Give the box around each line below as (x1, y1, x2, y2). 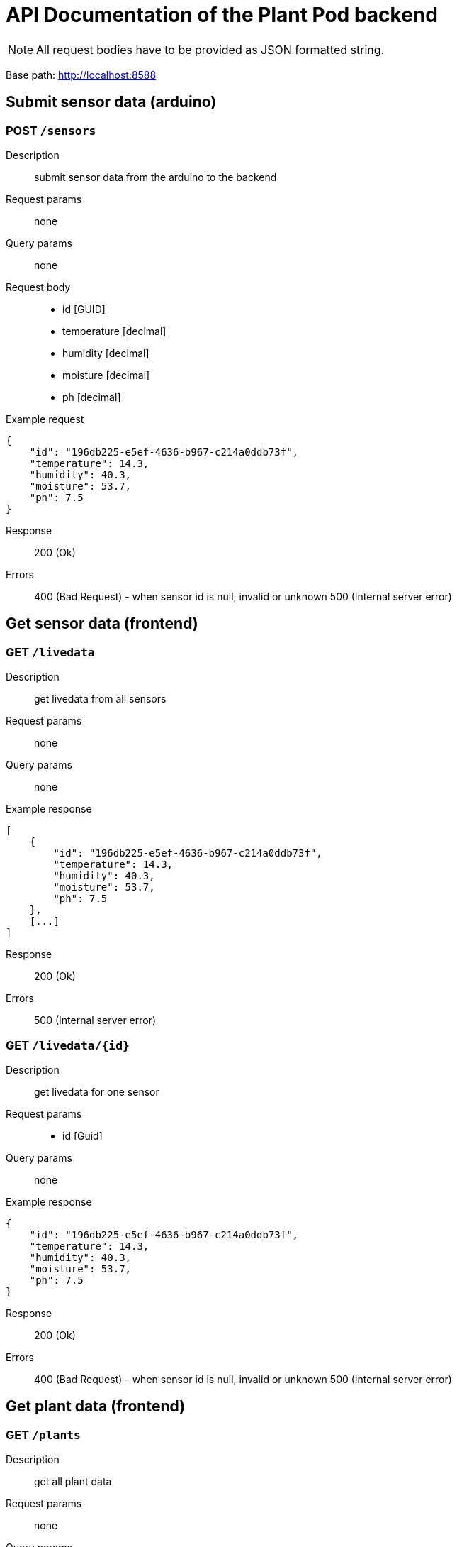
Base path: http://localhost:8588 (6, 68, 157, 81)
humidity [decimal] (62, 346, 149, 359)
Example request (6, 412, 84, 425)
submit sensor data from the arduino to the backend (34, 170, 277, 183)
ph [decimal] (62, 390, 121, 403)
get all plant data (34, 1475, 112, 1488)
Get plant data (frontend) (6, 1397, 186, 1416)
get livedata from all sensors (34, 693, 167, 705)
